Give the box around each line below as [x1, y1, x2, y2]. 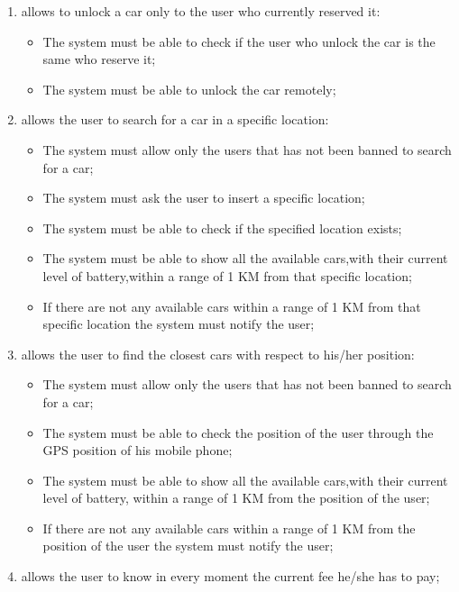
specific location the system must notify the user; [42, 314, 315, 333]
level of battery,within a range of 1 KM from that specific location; [42, 266, 412, 285]
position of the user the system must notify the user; [42, 536, 334, 555]
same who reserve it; [42, 50, 156, 68]
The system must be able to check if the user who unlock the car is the [42, 32, 436, 50]
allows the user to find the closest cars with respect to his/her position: [21, 344, 415, 363]
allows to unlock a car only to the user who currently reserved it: [21, 2, 381, 20]
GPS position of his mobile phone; [42, 441, 233, 460]
